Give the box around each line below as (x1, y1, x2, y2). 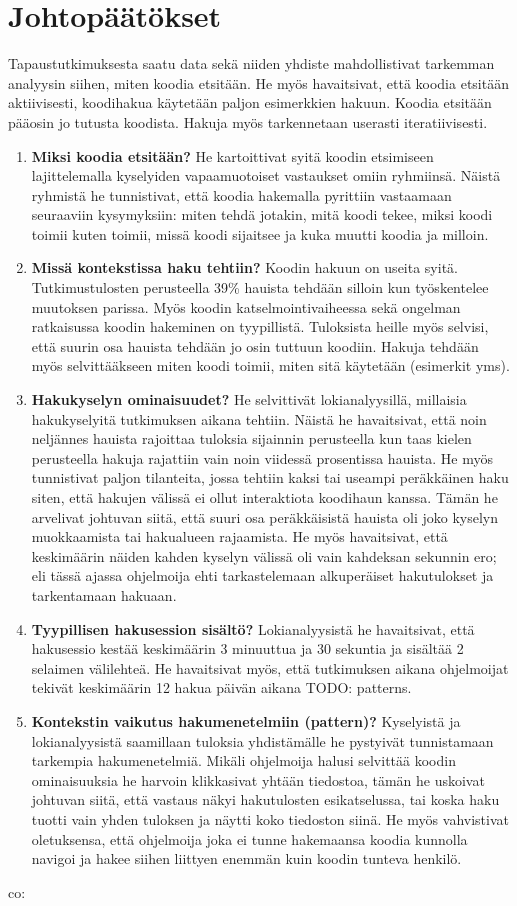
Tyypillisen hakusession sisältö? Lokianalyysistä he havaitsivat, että (31, 618, 475, 639)
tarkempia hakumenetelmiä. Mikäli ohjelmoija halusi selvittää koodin (31, 750, 456, 771)
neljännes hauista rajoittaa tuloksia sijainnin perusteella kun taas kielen (31, 428, 472, 449)
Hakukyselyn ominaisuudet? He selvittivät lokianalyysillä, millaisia (31, 389, 467, 410)
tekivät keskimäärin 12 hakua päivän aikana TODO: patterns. (31, 677, 412, 698)
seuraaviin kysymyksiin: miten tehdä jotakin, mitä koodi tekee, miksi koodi (31, 204, 493, 225)
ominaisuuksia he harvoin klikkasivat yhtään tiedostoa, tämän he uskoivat (31, 769, 485, 790)
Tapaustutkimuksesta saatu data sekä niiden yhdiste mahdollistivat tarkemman (8, 53, 495, 74)
